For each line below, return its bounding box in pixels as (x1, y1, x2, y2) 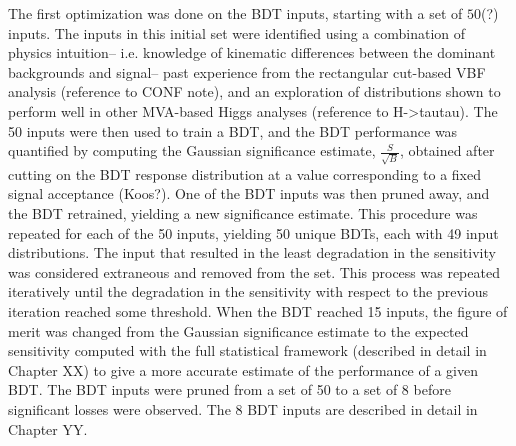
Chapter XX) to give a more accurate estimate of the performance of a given (8, 359, 478, 380)
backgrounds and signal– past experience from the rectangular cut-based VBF (8, 61, 486, 82)
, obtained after (399, 140, 495, 161)
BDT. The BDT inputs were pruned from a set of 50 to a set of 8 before (8, 379, 451, 400)
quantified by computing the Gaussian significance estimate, (8, 140, 376, 161)
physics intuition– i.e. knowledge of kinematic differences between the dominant (8, 42, 496, 63)
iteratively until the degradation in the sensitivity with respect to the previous (8, 281, 488, 302)
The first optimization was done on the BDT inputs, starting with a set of (8, 3, 463, 23)
